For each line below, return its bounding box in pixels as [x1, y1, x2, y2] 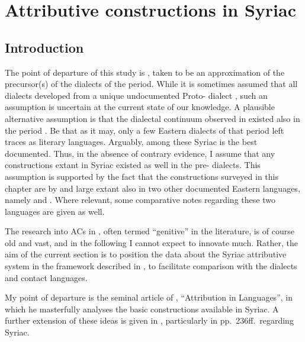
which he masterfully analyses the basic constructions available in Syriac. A [5, 302, 279, 315]
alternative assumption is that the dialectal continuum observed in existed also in [5, 112, 300, 124]
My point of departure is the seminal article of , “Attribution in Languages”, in [5, 291, 293, 304]
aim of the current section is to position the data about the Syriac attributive [5, 248, 287, 260]
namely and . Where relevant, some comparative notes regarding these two [5, 193, 275, 206]
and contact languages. [5, 271, 88, 283]
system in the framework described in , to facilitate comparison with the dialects [5, 260, 297, 272]
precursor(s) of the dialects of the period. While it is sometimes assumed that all [5, 78, 298, 90]
